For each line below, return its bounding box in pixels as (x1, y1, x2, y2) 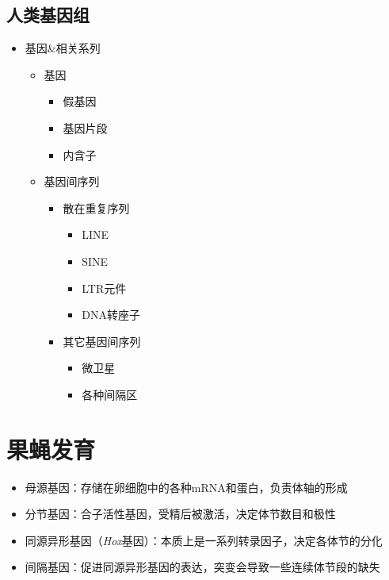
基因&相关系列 (25, 40, 101, 56)
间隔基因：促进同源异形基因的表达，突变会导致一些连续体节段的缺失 (25, 559, 380, 575)
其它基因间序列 (63, 332, 141, 349)
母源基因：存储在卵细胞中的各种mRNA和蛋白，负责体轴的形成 (25, 478, 348, 495)
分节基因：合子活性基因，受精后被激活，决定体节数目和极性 (25, 505, 336, 522)
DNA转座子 (82, 306, 140, 323)
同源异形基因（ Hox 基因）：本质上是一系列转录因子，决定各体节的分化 (25, 532, 383, 548)
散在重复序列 (63, 199, 130, 216)
